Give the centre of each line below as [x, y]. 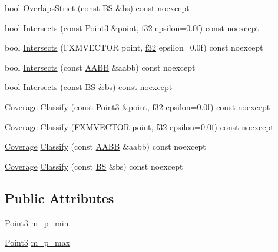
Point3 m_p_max [38, 242]
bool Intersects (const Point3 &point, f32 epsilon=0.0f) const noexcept [132, 27]
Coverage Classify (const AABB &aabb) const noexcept [105, 146]
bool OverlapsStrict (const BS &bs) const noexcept [97, 8]
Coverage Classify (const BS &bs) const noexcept [94, 166]
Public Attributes [59, 198]
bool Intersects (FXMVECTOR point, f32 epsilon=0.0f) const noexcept [134, 47]
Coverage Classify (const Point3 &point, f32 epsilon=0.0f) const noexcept [138, 106]
